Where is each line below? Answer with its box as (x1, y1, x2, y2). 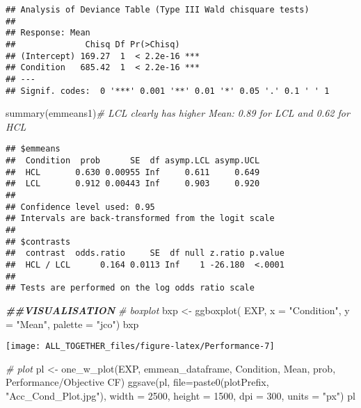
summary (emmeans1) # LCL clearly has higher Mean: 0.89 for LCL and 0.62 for (6, 106, 350, 120)
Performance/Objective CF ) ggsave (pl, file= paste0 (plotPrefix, (6, 375, 269, 389)
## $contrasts (6, 236, 71, 247)
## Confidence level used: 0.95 (6, 202, 155, 212)
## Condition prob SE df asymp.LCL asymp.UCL (6, 156, 260, 166)
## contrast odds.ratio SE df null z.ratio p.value (6, 248, 284, 259)
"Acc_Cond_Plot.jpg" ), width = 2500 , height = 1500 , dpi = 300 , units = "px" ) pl (6, 389, 355, 402)
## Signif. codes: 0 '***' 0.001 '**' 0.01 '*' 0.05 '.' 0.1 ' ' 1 (6, 85, 330, 96)
